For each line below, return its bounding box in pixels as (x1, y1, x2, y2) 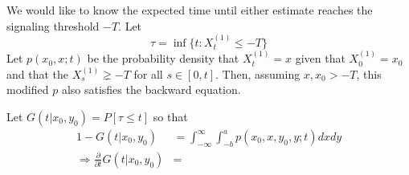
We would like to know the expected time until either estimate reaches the (6, 2, 373, 18)
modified (6, 81, 49, 98)
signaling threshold (6, 17, 100, 34)
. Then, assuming (215, 65, 301, 82)
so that (153, 108, 188, 125)
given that (295, 50, 346, 67)
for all (133, 65, 163, 82)
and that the (6, 65, 69, 82)
